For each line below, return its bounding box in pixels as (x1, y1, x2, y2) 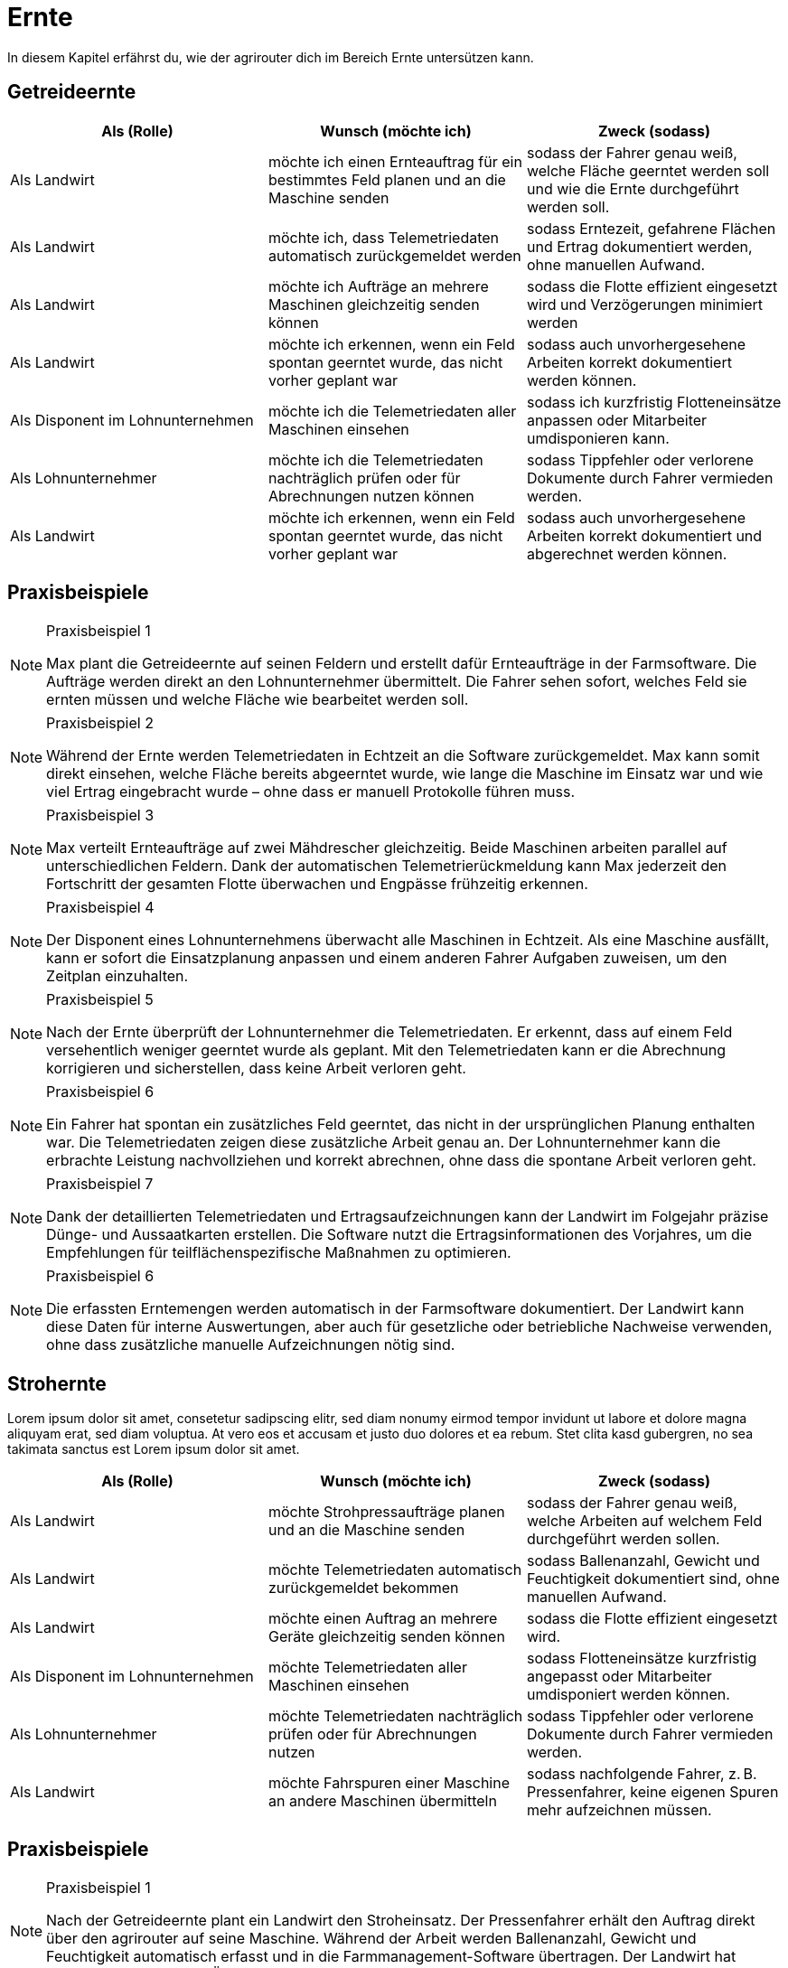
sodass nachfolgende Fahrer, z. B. (526, 1765, 757, 1784)
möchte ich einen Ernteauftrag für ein (267, 152, 522, 171)
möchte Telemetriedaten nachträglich (267, 1707, 523, 1726)
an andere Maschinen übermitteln (267, 1792, 497, 1811)
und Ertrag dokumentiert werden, (526, 237, 753, 256)
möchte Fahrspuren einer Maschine (267, 1774, 511, 1793)
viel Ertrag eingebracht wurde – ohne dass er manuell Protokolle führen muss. (46, 783, 575, 801)
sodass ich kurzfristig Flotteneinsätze (526, 392, 782, 411)
